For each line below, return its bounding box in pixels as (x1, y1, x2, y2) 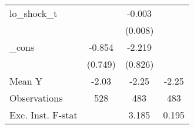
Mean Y (9, 74, 43, 88)
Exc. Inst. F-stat (9, 108, 78, 121)
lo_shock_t (9, 6, 58, 20)
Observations (9, 91, 63, 104)
